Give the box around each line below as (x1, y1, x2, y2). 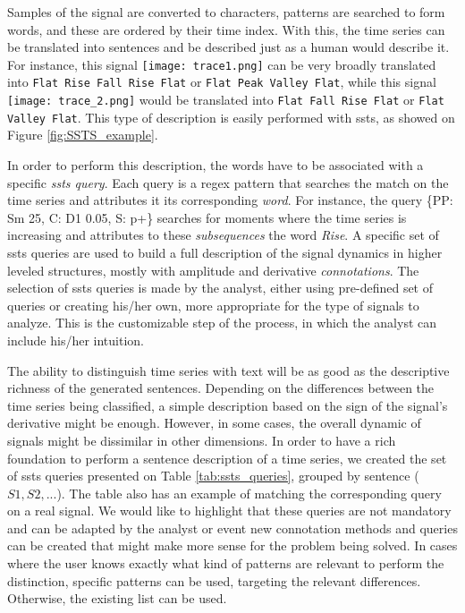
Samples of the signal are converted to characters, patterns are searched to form (7, 3, 445, 21)
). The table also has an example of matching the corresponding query (56, 483, 442, 502)
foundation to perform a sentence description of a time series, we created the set (7, 448, 447, 467)
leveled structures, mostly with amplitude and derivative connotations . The (7, 260, 419, 279)
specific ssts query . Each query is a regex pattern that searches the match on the (7, 173, 449, 192)
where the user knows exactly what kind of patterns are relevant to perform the (7, 554, 444, 573)
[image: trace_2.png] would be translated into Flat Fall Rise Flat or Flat (7, 90, 444, 109)
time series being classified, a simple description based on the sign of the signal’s (7, 396, 448, 414)
